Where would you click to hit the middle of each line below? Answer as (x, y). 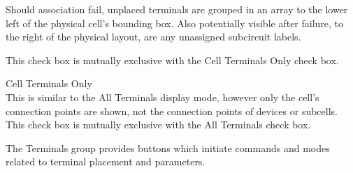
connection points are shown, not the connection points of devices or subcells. (172, 111)
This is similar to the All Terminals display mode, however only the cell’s (163, 97)
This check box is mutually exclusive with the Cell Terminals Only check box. (172, 60)
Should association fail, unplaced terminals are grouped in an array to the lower (177, 9)
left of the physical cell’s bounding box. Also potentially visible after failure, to (175, 23)
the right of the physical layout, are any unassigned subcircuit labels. (153, 37)
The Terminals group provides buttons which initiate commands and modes (168, 148)
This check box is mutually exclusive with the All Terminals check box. (158, 125)
